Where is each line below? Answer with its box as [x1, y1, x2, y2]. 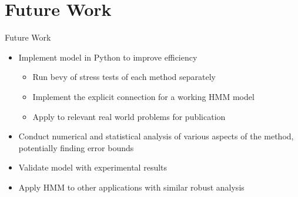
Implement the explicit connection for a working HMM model [32, 90, 255, 102]
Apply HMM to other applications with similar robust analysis [18, 181, 245, 193]
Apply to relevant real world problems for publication [32, 110, 226, 122]
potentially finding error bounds [18, 141, 134, 153]
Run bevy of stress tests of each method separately [32, 71, 216, 83]
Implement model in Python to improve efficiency [18, 51, 197, 63]
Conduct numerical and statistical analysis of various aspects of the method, [18, 130, 294, 142]
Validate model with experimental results [18, 161, 168, 173]
